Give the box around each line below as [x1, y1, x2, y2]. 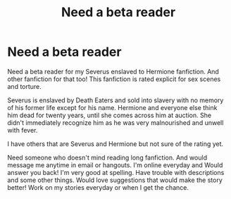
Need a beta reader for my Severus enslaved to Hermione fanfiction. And [7, 67, 220, 76]
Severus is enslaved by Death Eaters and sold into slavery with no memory [7, 96, 224, 104]
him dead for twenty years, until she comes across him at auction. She [7, 111, 212, 119]
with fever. [7, 126, 38, 134]
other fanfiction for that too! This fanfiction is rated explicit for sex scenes [7, 75, 221, 83]
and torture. [7, 82, 42, 90]
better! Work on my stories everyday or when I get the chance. [7, 183, 189, 191]
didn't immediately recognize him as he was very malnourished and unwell [7, 118, 224, 127]
